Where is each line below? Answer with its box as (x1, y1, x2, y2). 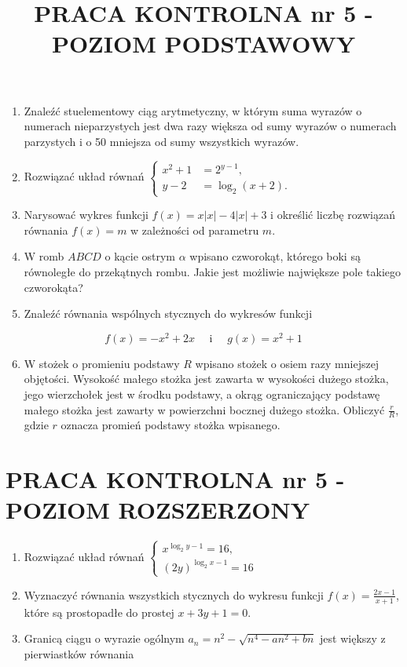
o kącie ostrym (104, 248, 176, 264)
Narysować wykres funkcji (24, 206, 148, 223)
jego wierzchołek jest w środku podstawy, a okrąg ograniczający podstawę (24, 386, 380, 403)
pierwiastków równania (24, 645, 134, 662)
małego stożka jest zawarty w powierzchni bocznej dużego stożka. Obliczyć (24, 401, 385, 417)
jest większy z (320, 630, 386, 647)
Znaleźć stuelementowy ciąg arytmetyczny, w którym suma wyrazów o (24, 102, 362, 118)
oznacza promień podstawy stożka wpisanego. (60, 417, 280, 433)
